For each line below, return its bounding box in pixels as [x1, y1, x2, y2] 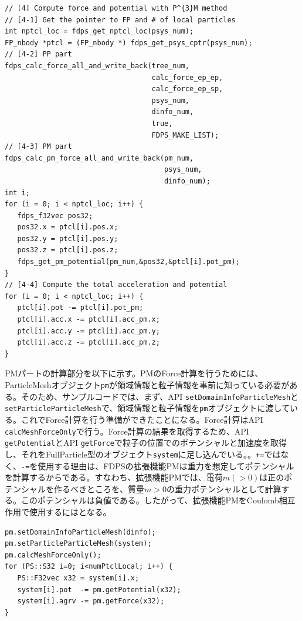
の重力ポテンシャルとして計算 [166, 482, 281, 495]
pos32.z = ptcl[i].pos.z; [17, 246, 118, 255]
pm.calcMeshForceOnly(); [5, 550, 101, 559]
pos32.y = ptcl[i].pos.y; [17, 234, 118, 243]
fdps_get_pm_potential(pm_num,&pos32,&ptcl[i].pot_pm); [17, 258, 240, 266]
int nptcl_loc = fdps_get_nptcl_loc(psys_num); [5, 27, 194, 36]
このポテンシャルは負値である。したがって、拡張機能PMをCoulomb [21, 494, 279, 506]
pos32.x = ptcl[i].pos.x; [17, 223, 118, 232]
